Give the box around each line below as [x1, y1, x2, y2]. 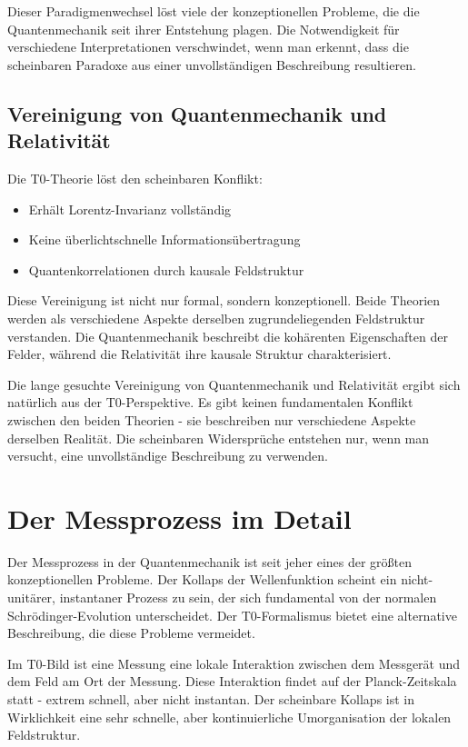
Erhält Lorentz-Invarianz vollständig [28, 199, 232, 218]
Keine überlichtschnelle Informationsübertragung [28, 230, 301, 249]
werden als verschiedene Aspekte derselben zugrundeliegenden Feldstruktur [7, 308, 425, 327]
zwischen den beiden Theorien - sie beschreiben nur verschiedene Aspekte [7, 410, 416, 429]
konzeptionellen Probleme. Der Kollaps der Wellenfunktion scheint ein [7, 570, 397, 589]
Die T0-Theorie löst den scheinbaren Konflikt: [7, 168, 263, 187]
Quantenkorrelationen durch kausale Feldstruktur [28, 260, 304, 279]
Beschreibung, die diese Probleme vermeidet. [7, 623, 255, 642]
